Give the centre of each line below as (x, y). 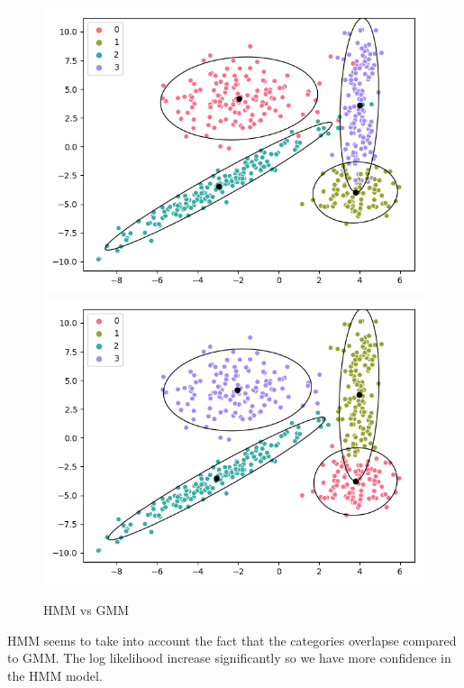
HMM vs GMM (86, 610)
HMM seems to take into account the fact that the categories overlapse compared (232, 640)
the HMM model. (55, 675)
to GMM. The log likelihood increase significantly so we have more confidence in (229, 658)
